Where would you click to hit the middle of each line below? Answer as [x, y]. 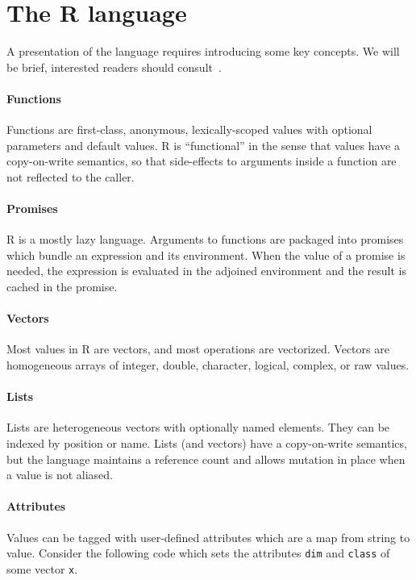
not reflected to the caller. [71, 176]
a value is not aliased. [60, 475]
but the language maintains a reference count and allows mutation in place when [206, 459]
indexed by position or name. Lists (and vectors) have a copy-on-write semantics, [207, 443]
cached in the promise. [62, 287]
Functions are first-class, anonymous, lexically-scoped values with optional [189, 129]
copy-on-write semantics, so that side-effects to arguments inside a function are [202, 161]
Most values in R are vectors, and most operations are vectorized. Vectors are [198, 349]
